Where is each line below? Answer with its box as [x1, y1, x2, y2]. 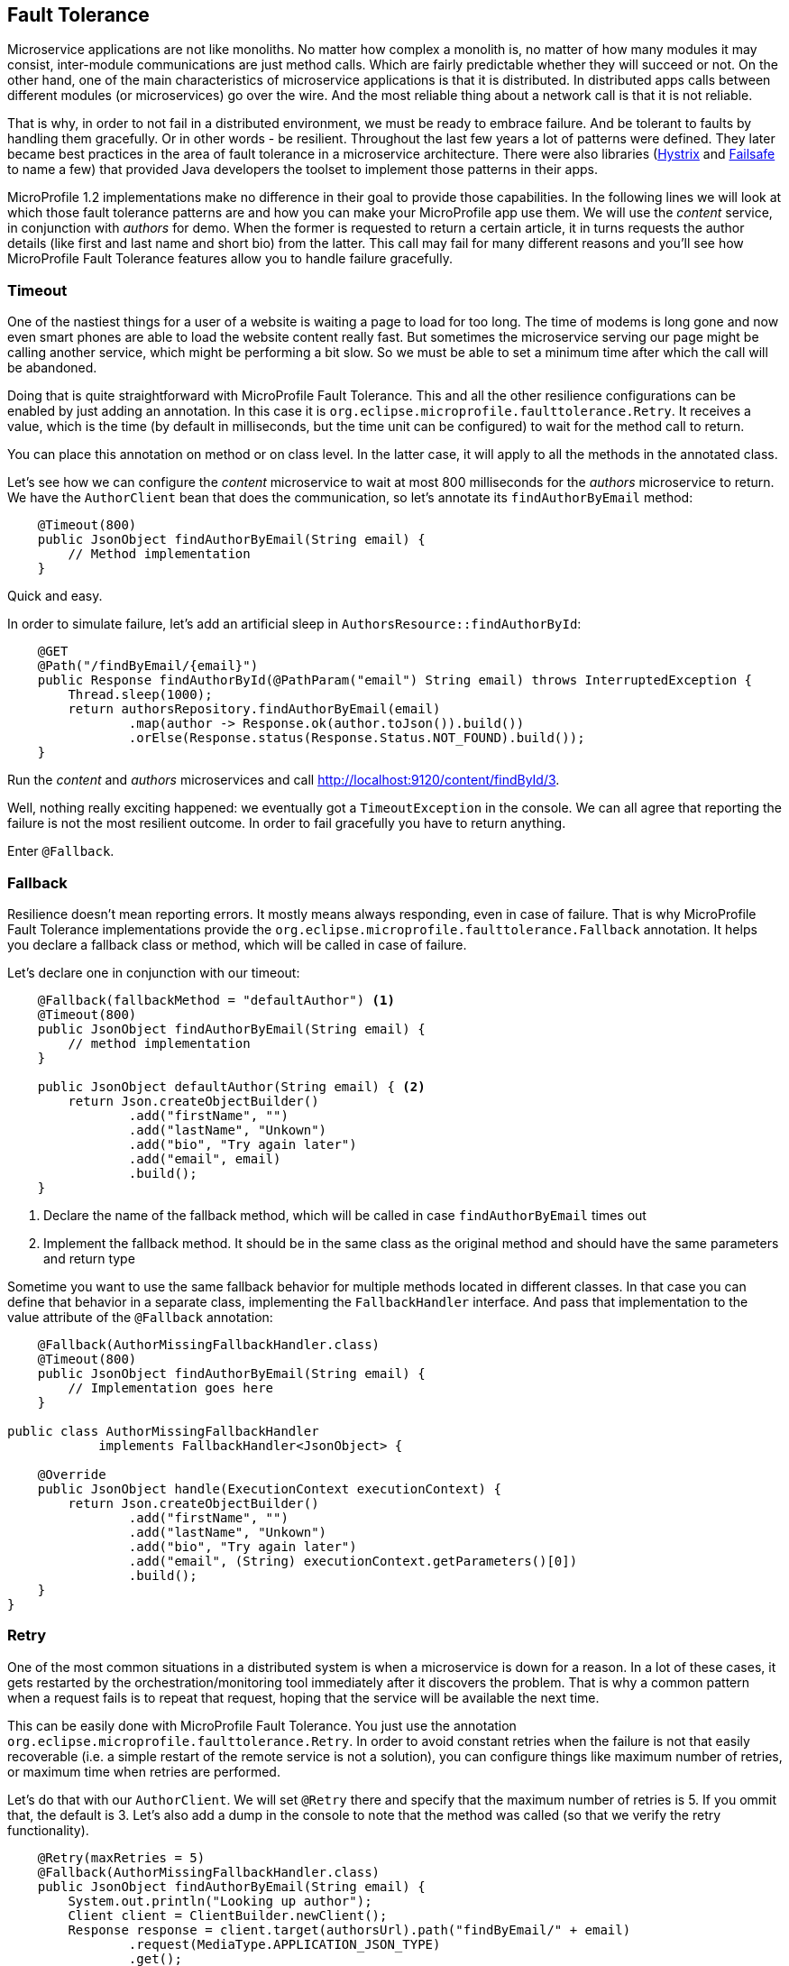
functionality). [7, 1822, 89, 1838]
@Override [37, 1466, 106, 1482]
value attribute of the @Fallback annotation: [7, 1309, 273, 1325]
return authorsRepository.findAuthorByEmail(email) [68, 702, 441, 717]
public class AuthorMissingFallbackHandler [7, 1423, 319, 1438]
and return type [43, 1250, 135, 1266]
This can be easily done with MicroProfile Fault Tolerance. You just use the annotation [7, 1717, 517, 1733]
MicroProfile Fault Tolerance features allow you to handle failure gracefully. [7, 251, 453, 267]
